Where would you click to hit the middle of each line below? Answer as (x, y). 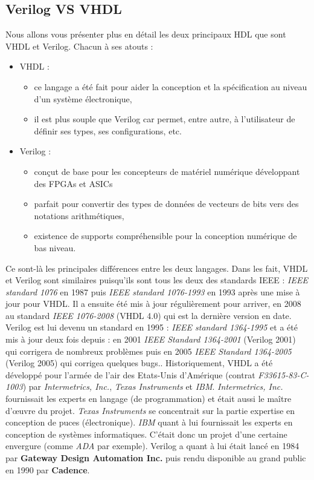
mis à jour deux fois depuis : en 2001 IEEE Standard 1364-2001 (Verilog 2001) (151, 339)
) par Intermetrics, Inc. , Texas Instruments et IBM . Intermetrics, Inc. (153, 386)
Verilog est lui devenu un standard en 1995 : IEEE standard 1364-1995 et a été (152, 327)
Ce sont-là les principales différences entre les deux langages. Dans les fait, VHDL (157, 268)
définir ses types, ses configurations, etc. (108, 130)
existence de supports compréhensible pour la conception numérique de (165, 236)
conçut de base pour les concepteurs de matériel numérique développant (167, 171)
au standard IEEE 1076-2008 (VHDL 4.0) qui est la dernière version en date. (149, 315)
